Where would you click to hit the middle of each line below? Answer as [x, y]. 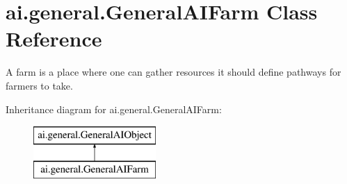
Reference [54, 39]
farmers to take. [39, 85]
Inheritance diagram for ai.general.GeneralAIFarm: [114, 109]
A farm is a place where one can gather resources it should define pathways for [173, 72]
